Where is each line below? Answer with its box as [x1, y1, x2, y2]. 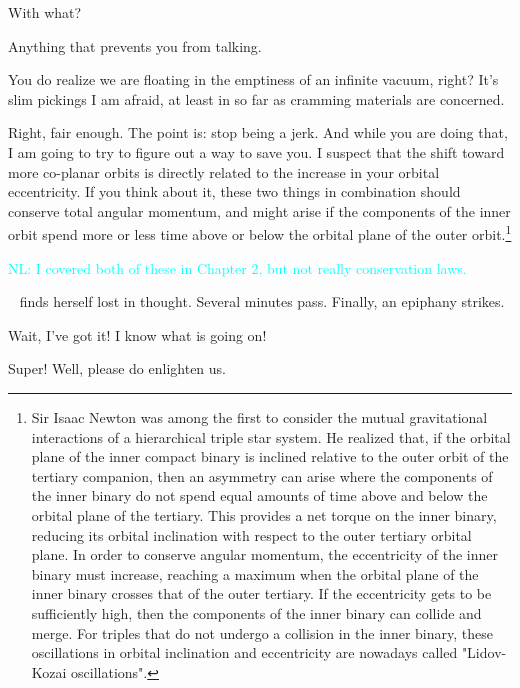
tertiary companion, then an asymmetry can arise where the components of [31, 465, 493, 486]
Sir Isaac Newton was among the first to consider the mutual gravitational [31, 406, 488, 427]
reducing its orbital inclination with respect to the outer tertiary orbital [31, 524, 472, 545]
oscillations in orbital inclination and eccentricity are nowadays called [31, 642, 458, 663]
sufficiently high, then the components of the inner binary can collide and [31, 602, 482, 623]
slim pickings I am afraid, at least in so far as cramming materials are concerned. [8, 88, 505, 109]
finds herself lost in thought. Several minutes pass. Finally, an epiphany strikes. [19, 291, 505, 312]
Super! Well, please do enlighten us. [8, 358, 226, 379]
